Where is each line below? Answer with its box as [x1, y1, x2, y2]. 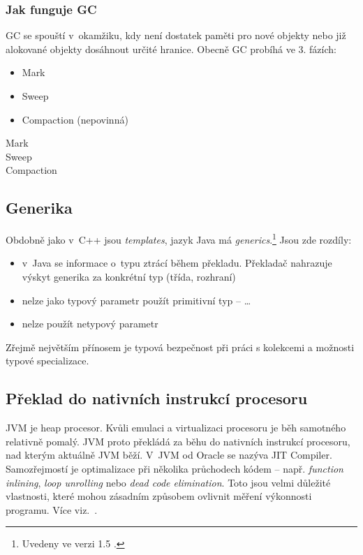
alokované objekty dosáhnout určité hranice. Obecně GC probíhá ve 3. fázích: [6, 41, 336, 56]
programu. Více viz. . [6, 502, 98, 517]
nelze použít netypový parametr [22, 316, 158, 331]
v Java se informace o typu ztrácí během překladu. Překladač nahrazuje [22, 256, 332, 270]
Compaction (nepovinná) [22, 112, 128, 126]
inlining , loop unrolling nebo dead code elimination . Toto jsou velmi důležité [6, 475, 331, 489]
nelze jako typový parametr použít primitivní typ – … [22, 293, 251, 307]
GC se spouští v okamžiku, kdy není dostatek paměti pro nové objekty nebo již [6, 28, 346, 43]
